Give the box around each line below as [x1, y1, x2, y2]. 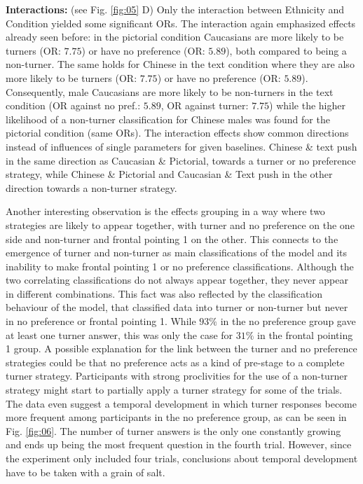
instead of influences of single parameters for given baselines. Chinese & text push [6, 139, 357, 153]
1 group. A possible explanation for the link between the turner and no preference [6, 341, 357, 356]
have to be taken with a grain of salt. [6, 464, 165, 479]
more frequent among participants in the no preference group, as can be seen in [6, 410, 347, 424]
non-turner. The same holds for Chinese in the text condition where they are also [6, 57, 355, 71]
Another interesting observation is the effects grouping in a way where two [6, 204, 325, 219]
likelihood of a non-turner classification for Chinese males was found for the [6, 111, 330, 126]
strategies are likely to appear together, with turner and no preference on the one [6, 217, 355, 232]
